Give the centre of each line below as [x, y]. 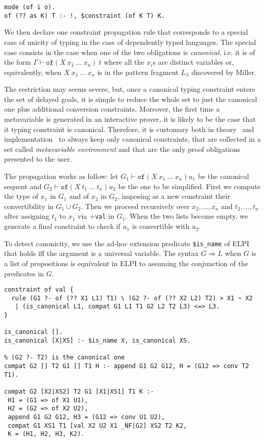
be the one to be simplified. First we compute [189, 186]
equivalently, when [33, 72]
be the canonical [223, 176]
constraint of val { [39, 290]
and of [79, 196]
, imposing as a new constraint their [174, 196]
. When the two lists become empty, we [187, 216]
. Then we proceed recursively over [135, 206]
